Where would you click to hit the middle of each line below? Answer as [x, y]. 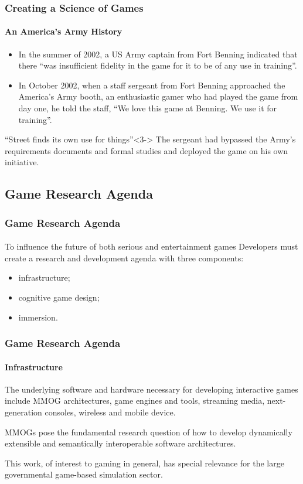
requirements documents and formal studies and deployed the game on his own [147, 150]
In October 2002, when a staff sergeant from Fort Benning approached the [152, 85]
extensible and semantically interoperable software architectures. [120, 443]
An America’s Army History [64, 31]
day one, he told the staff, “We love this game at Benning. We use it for [148, 108]
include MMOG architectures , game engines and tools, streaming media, [135, 401]
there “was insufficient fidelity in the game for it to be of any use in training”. [158, 65]
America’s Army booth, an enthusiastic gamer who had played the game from [158, 96]
